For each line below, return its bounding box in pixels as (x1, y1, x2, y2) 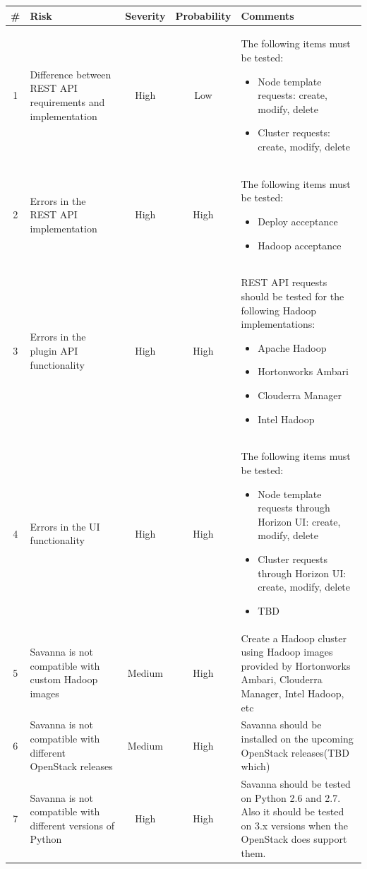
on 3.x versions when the (241, 817, 348, 832)
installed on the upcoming (241, 731, 354, 745)
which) (241, 759, 270, 774)
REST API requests (241, 275, 327, 290)
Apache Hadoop (258, 340, 327, 355)
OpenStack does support (241, 832, 347, 846)
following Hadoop (241, 302, 317, 317)
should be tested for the (241, 288, 344, 303)
